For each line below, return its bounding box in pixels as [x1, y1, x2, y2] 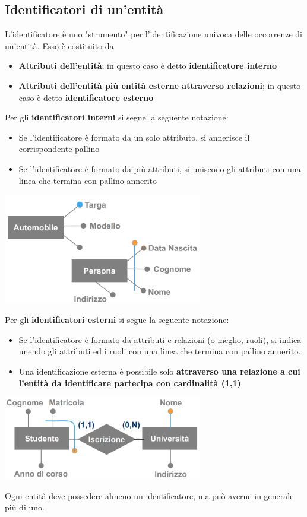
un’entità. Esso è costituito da [5, 39, 114, 52]
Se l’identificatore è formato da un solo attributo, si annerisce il [18, 131, 250, 143]
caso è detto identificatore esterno [18, 91, 154, 103]
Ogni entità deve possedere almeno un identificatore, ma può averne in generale [5, 489, 294, 502]
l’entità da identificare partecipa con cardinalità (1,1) [18, 376, 241, 389]
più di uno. [5, 501, 45, 513]
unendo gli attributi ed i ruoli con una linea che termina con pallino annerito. [18, 345, 301, 357]
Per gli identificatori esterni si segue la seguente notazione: [5, 313, 229, 326]
